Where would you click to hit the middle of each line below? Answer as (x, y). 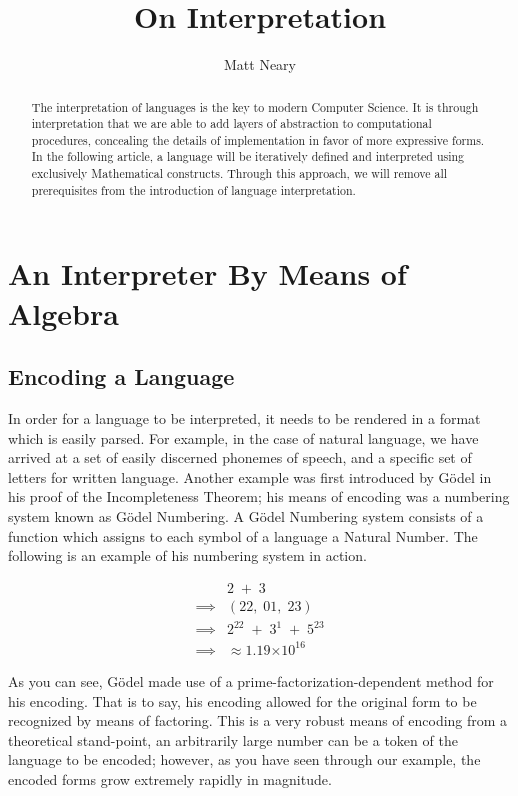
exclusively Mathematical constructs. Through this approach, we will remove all (239, 173)
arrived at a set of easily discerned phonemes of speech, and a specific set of (240, 457)
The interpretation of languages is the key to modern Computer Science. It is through (255, 106)
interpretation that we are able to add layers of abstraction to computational (231, 123)
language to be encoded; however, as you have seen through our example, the (244, 759)
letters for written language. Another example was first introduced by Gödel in (250, 476)
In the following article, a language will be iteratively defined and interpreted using (248, 156)
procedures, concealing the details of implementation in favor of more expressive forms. (258, 139)
